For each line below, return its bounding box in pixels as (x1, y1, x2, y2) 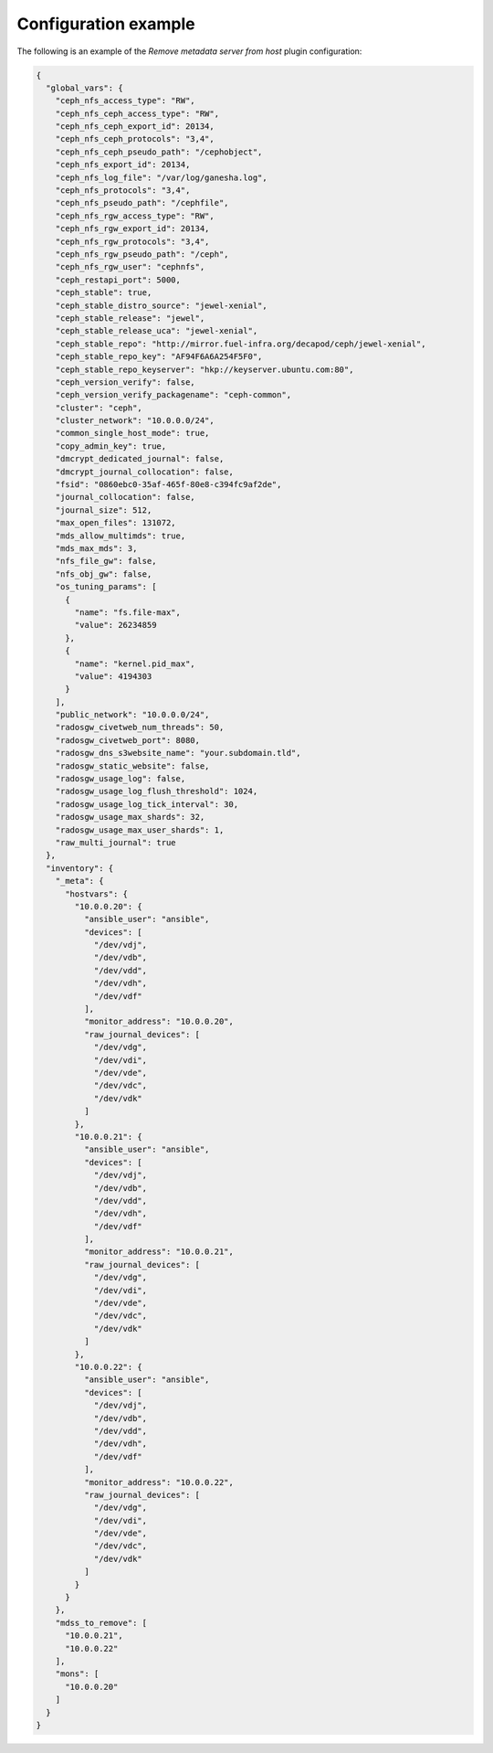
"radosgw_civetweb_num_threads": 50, (55, 722, 225, 733)
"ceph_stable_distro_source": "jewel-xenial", (55, 300, 268, 311)
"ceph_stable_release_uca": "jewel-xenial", (55, 325, 258, 336)
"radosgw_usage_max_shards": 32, (55, 812, 205, 823)
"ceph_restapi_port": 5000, (55, 274, 182, 285)
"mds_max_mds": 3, (55, 543, 138, 553)
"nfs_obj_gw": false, (55, 568, 152, 579)
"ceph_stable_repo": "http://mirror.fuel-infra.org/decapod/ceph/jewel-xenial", (55, 338, 426, 349)
